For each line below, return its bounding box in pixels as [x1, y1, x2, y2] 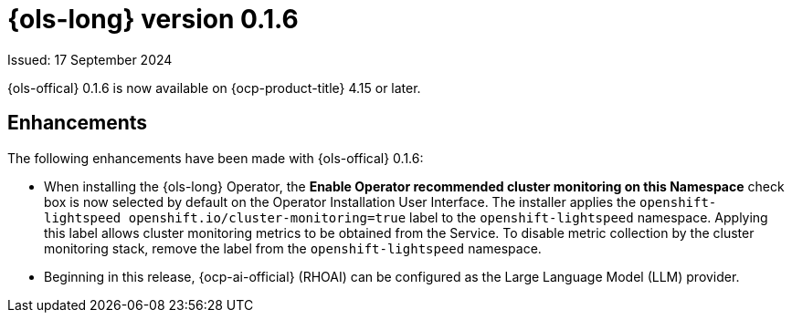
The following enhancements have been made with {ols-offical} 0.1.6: [7, 150, 424, 166]
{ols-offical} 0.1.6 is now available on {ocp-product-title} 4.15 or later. [7, 79, 421, 96]
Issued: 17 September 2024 [7, 51, 173, 67]
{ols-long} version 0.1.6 [7, 4, 299, 35]
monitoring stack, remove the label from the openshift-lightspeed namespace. [44, 240, 542, 256]
